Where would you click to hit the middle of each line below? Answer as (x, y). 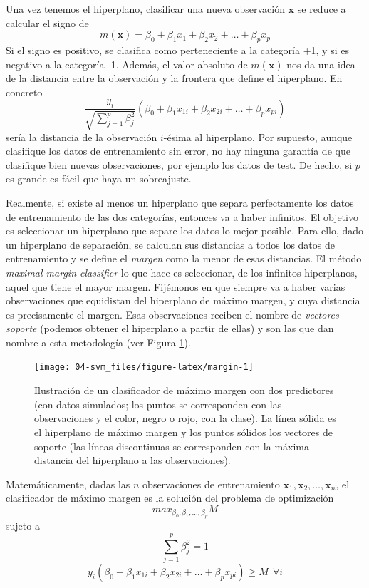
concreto (24, 92)
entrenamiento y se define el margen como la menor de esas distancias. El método (184, 258)
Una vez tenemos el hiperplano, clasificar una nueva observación (145, 9)
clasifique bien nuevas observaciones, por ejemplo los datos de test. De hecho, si (179, 164)
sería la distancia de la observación (82, 136)
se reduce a (322, 9)
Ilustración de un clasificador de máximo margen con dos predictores (184, 390)
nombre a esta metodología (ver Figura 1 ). (98, 342)
